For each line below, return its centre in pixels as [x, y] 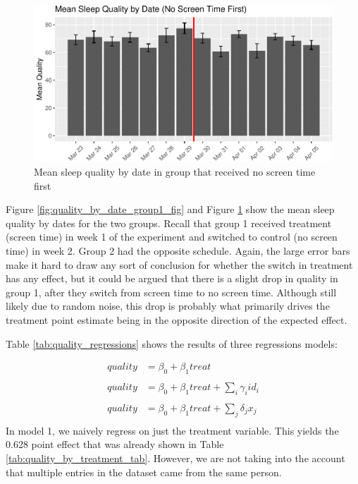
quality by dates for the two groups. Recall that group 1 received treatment [169, 223]
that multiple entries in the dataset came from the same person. [144, 472]
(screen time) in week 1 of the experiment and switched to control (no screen [172, 237]
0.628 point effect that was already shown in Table [115, 444]
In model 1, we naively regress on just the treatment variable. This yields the [172, 430]
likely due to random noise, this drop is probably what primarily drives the [168, 306]
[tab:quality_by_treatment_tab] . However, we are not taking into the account [175, 458]
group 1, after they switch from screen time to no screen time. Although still [171, 292]
